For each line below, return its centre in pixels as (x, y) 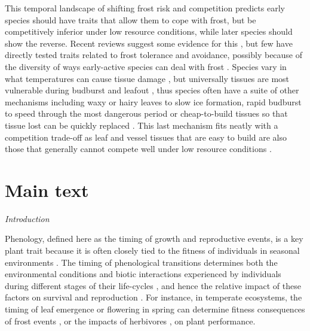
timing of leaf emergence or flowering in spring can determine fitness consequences (155, 309)
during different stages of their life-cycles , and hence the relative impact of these (153, 285)
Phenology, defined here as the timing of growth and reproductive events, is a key (154, 239)
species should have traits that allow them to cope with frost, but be (131, 19)
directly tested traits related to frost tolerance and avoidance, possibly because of (154, 55)
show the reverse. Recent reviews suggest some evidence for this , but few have (149, 43)
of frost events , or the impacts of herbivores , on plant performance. (130, 321)
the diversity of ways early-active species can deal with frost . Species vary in (146, 66)
